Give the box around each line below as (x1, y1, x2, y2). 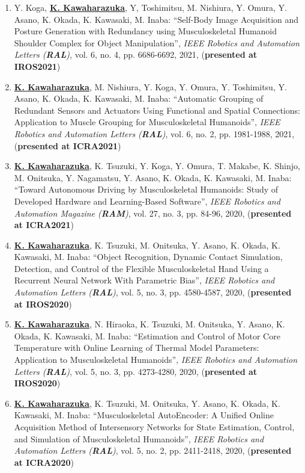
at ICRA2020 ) (14, 456, 74, 468)
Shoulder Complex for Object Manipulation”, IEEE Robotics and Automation (14, 36, 300, 49)
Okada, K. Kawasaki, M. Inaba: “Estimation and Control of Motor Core (14, 329, 280, 342)
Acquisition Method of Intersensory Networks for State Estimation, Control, (14, 421, 295, 433)
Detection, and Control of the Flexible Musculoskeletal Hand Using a (14, 262, 269, 274)
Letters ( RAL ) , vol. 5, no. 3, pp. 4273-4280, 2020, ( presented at (14, 365, 258, 377)
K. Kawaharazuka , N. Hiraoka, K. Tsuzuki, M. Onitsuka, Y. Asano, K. (14, 318, 285, 330)
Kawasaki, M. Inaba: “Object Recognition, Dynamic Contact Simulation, (14, 250, 283, 263)
